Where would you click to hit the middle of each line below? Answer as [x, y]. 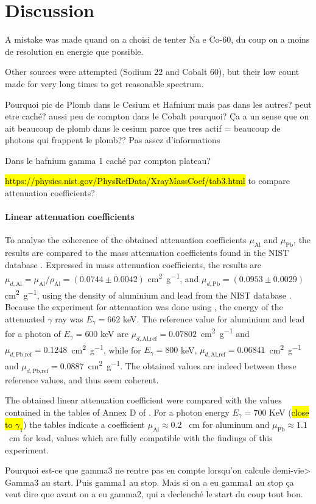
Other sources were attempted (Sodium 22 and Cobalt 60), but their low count [152, 72]
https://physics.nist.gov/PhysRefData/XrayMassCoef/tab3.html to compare [147, 181]
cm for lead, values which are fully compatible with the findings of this [141, 437]
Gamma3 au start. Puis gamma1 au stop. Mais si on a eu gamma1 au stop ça [149, 482]
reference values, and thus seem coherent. [82, 379]
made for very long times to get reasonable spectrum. [104, 83]
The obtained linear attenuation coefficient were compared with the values [143, 400]
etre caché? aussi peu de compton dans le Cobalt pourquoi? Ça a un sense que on [157, 116]
